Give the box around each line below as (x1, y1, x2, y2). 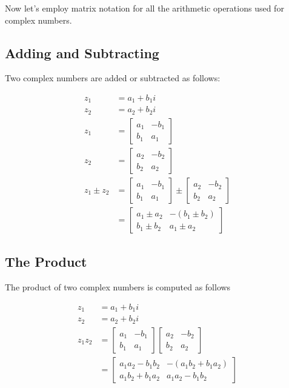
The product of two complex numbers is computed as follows (5, 281, 231, 293)
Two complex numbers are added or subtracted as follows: (5, 72, 221, 84)
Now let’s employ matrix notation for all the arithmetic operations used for (5, 2, 284, 14)
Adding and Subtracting (5, 43, 159, 62)
